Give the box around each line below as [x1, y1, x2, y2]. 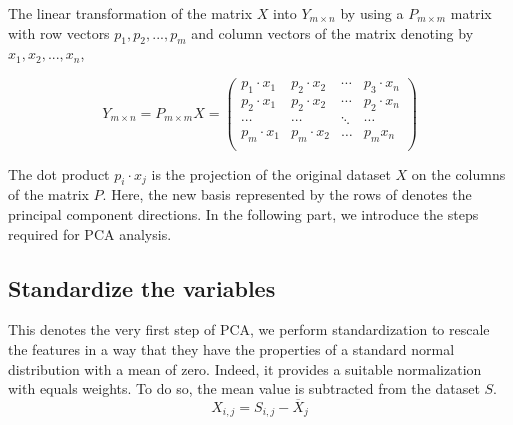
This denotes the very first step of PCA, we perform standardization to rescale [8, 319, 490, 340]
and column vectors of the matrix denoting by [191, 22, 474, 43]
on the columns [411, 163, 506, 184]
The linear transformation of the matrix [8, 3, 253, 23]
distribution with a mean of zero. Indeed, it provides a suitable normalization [8, 358, 482, 379]
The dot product [8, 163, 110, 184]
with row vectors [8, 22, 110, 43]
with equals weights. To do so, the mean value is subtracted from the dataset [8, 378, 480, 399]
